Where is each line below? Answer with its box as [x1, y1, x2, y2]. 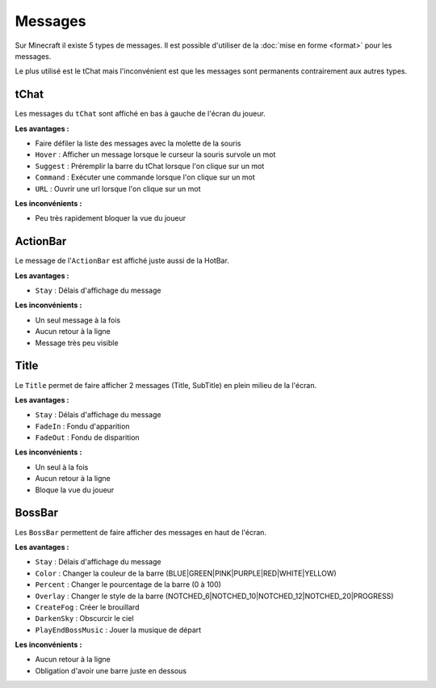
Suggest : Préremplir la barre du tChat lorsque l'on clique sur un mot [35, 161, 265, 171]
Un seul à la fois [35, 462, 89, 472]
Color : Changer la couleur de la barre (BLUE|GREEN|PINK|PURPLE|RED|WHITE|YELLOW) [35, 568, 337, 578]
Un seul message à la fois [35, 315, 121, 325]
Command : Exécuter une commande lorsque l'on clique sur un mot [35, 172, 256, 182]
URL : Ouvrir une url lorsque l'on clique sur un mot [35, 184, 201, 193]
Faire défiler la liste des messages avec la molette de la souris [35, 138, 241, 149]
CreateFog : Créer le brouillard [35, 602, 140, 612]
